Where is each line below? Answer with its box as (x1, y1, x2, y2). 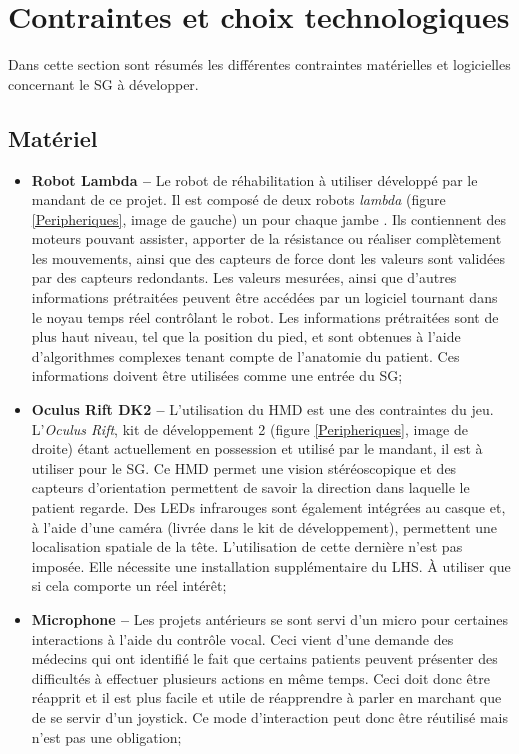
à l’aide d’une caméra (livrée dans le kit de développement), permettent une (31, 516, 498, 537)
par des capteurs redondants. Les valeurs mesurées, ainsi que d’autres (31, 267, 457, 288)
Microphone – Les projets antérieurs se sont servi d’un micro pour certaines (31, 608, 509, 629)
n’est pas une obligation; (31, 726, 182, 747)
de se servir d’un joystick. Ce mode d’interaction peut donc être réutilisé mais (31, 706, 508, 727)
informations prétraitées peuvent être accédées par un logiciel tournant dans (31, 287, 498, 308)
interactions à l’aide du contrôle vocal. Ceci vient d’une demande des (31, 628, 454, 649)
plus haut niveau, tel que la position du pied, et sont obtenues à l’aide (31, 326, 461, 347)
